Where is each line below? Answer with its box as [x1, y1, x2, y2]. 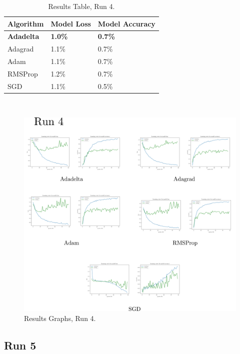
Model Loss [50, 18, 91, 28]
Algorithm [7, 18, 44, 28]
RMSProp [7, 68, 38, 78]
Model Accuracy [97, 18, 155, 28]
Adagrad [7, 43, 34, 54]
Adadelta [7, 31, 39, 41]
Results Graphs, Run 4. [24, 312, 96, 323]
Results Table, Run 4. [48, 1, 115, 11]
